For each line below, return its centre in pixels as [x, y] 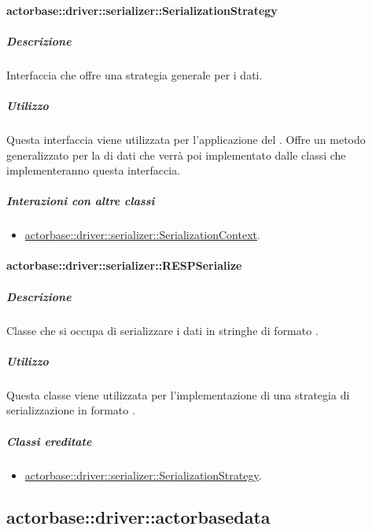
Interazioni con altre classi [81, 201]
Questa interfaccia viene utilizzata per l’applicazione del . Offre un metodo [186, 139]
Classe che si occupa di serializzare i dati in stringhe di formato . [162, 330]
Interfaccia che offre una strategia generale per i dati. [134, 74]
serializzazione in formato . [71, 410]
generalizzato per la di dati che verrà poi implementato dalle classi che [176, 155]
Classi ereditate [49, 441]
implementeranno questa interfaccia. [94, 170]
